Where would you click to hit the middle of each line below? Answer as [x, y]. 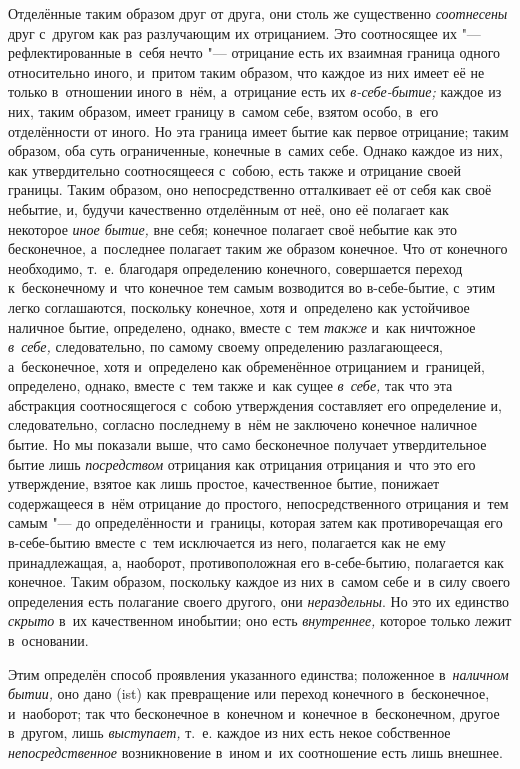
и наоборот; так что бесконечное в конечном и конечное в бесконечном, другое [254, 712]
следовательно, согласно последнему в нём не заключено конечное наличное [242, 424]
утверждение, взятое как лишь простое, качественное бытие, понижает [224, 483]
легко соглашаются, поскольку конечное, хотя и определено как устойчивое [239, 306]
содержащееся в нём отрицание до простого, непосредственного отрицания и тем [258, 502]
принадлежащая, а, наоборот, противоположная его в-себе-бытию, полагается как [256, 561]
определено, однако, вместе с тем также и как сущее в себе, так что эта [230, 385]
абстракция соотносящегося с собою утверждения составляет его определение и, [255, 404]
